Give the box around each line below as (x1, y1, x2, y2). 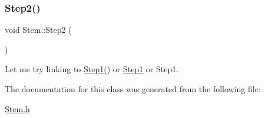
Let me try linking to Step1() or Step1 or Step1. (5, 63, 179, 75)
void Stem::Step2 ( (5, 23, 72, 36)
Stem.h (5, 102, 30, 114)
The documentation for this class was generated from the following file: (5, 83, 261, 95)
